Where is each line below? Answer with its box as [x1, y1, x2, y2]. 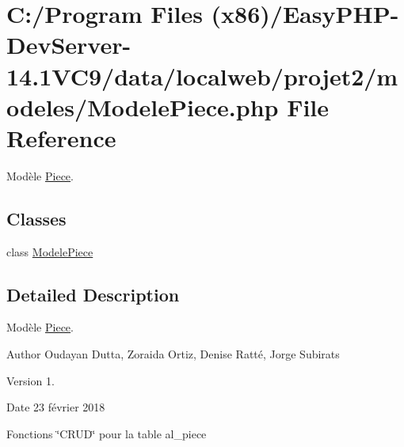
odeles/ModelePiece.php [6, 90, 279, 123]
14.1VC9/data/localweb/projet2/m [6, 59, 398, 92]
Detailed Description [6, 282, 180, 306]
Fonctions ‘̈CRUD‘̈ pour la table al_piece [6, 425, 207, 441]
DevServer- [6, 28, 131, 61]
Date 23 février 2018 [6, 399, 105, 415]
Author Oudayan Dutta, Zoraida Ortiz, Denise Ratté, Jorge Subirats [6, 346, 340, 362]
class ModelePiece [6, 243, 93, 259]
